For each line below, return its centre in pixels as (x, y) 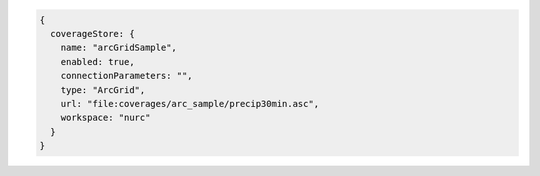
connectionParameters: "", (127, 76)
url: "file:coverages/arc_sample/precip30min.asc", (190, 103)
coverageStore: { (92, 33)
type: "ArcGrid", (103, 89)
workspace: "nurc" (105, 118)
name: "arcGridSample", (118, 48)
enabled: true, (97, 61)
